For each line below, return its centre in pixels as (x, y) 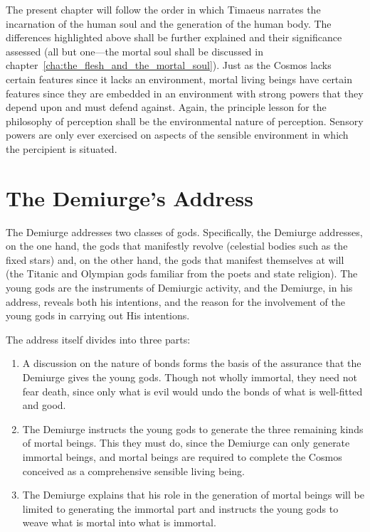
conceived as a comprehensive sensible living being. (134, 470)
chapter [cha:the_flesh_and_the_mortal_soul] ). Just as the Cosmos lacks (169, 65)
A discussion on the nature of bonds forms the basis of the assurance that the (192, 363)
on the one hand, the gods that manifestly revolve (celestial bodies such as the (177, 246)
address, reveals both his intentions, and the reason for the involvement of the (176, 301)
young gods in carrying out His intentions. (98, 315)
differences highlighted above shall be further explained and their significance (174, 37)
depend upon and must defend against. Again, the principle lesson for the (166, 107)
